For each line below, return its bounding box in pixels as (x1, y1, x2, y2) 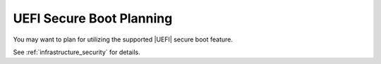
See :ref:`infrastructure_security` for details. (13, 48, 140, 56)
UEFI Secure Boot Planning (13, 11, 173, 26)
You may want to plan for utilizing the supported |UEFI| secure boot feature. (13, 35, 233, 44)
